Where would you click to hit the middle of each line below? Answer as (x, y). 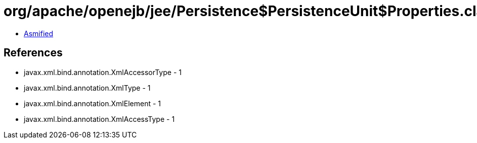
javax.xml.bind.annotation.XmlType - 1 (87, 88)
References (33, 53)
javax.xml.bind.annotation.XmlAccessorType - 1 (103, 72)
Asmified (39, 33)
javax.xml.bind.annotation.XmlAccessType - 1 (99, 119)
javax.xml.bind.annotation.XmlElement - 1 (92, 103)
